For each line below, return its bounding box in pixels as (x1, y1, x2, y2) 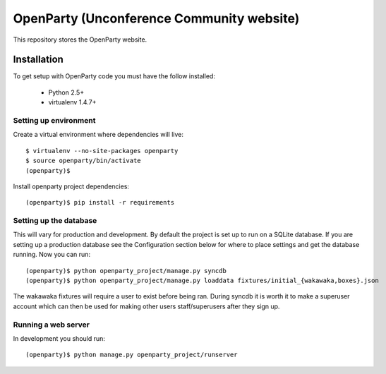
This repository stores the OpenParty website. (13, 35, 147, 44)
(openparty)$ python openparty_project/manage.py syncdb (25, 267, 227, 275)
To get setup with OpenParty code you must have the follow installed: (13, 72, 215, 80)
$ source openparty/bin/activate (25, 157, 141, 165)
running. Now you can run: (13, 251, 91, 259)
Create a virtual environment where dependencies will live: (13, 131, 183, 139)
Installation (13, 54, 64, 66)
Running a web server (13, 320, 90, 330)
